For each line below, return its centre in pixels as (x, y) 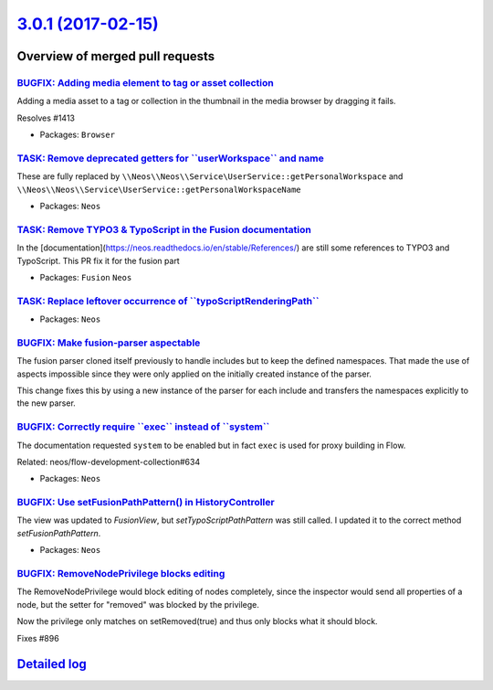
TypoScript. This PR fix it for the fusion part (98, 260)
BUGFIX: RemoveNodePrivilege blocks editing (121, 573)
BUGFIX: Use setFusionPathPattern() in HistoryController (146, 503)
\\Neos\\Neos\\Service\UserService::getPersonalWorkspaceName (159, 189)
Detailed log (52, 664)
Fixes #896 (38, 638)
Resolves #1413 (46, 118)
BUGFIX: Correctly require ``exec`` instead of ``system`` (143, 427)
